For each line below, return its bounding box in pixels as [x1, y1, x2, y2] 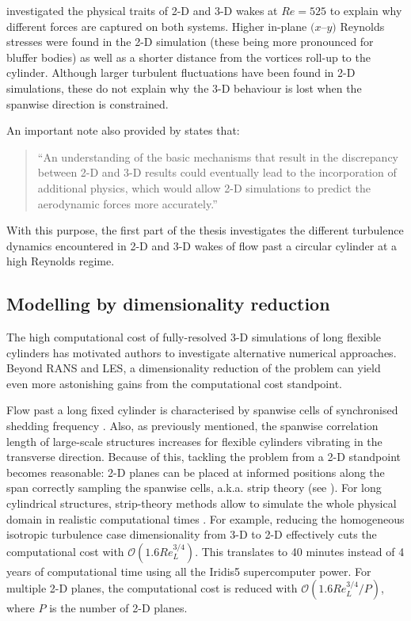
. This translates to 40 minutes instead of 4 [195, 543, 405, 559]
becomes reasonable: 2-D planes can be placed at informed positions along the [6, 463, 385, 480]
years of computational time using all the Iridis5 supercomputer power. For [6, 562, 371, 579]
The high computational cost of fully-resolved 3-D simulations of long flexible [6, 329, 382, 345]
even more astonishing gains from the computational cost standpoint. [6, 375, 342, 391]
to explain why [329, 2, 402, 18]
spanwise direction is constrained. [6, 95, 169, 112]
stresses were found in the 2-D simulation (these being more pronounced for [6, 33, 374, 50]
